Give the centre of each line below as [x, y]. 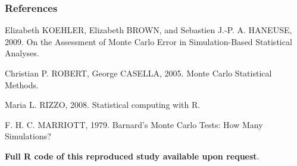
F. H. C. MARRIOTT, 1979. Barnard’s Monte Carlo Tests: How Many [134, 124]
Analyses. [22, 53]
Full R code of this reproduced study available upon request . [132, 156]
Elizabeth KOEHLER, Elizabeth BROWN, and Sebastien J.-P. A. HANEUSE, [148, 30]
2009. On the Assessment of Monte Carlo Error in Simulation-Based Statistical [148, 41]
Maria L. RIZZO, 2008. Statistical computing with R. [103, 105]
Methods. [22, 84]
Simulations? [28, 136]
